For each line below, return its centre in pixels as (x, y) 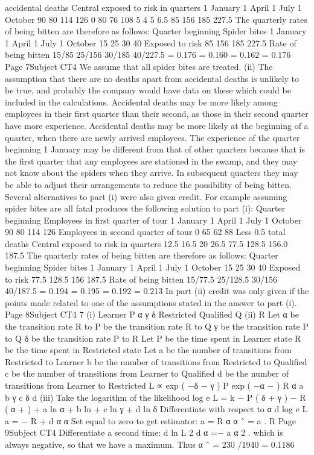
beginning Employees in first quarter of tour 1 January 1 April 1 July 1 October (153, 220)
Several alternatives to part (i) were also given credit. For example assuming (146, 196)
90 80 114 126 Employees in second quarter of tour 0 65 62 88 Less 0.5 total (145, 232)
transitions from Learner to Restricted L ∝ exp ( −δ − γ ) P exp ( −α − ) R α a (154, 385)
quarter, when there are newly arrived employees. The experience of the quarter (152, 137)
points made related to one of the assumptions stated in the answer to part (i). (151, 302)
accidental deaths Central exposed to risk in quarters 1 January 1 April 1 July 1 (153, 7)
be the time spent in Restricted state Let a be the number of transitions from (148, 350)
